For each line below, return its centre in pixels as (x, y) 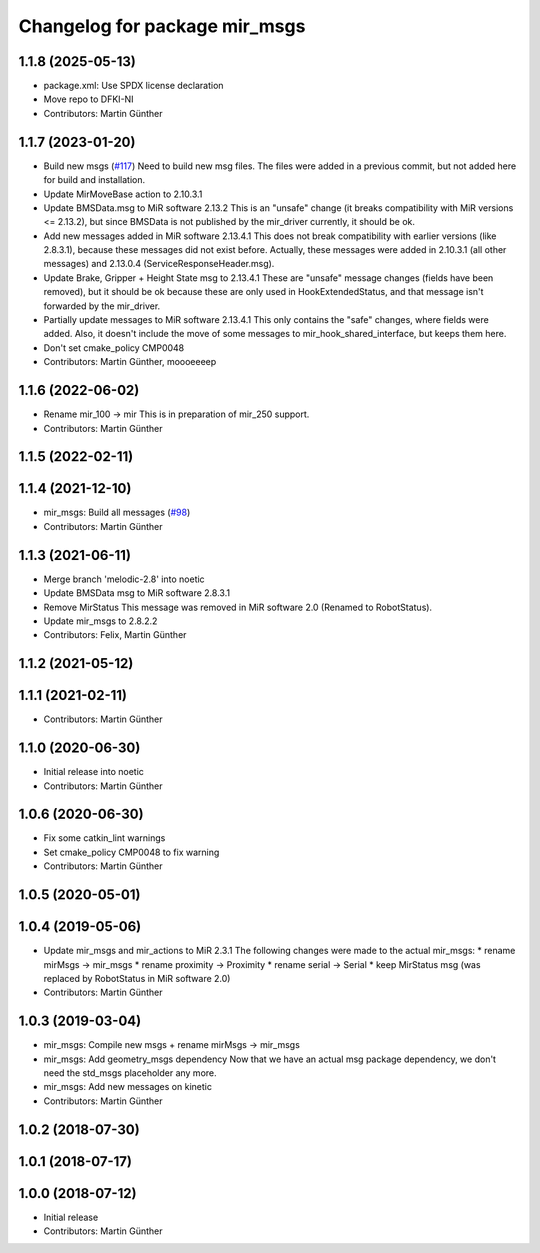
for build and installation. (94, 180)
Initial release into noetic (94, 772)
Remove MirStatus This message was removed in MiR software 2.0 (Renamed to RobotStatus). (238, 607)
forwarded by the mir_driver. (102, 306)
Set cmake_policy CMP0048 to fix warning (131, 852)
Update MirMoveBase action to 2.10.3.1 (123, 194)
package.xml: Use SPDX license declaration (133, 86)
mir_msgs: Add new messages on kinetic (127, 1087)
